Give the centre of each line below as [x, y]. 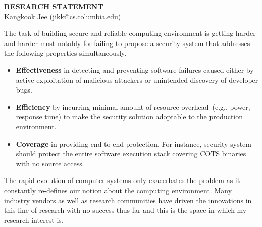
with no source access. [50, 163]
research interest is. [34, 220]
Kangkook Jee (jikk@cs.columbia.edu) [63, 16]
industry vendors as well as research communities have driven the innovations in [128, 200]
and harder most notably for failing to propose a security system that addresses [127, 43]
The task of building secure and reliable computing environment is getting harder [130, 33]
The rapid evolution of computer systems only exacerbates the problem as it [122, 180]
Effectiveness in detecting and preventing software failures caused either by [135, 70]
